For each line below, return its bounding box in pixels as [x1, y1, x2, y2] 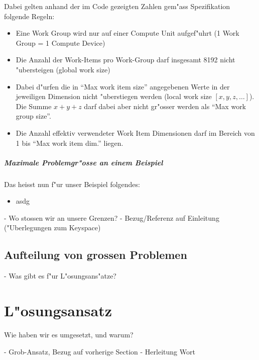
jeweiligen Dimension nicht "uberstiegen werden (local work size [16, 91, 212, 102]
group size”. [16, 111, 51, 121]
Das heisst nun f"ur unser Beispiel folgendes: [4, 178, 140, 189]
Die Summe [16, 101, 52, 111]
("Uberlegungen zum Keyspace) [4, 222, 101, 233]
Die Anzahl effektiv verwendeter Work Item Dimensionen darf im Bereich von [16, 127, 255, 138]
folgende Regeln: [4, 11, 55, 21]
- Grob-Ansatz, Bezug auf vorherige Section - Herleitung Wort [4, 346, 195, 356]
